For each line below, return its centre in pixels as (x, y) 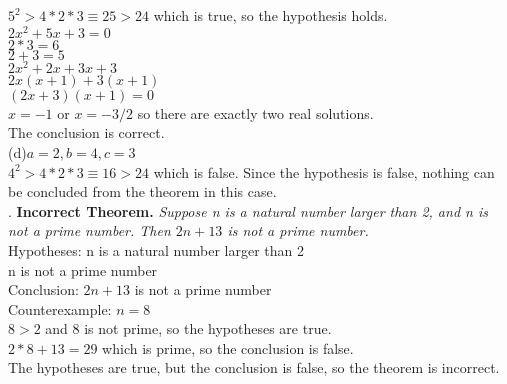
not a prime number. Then (89, 230)
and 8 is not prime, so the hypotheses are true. (188, 328)
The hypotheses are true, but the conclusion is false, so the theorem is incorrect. (254, 367)
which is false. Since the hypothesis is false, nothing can (324, 171)
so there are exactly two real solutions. (255, 112)
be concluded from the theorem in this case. (142, 191)
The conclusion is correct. (86, 132)
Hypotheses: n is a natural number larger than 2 (156, 249)
